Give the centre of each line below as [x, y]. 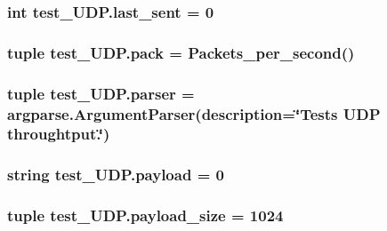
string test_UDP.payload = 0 [116, 175]
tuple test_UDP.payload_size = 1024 [145, 215]
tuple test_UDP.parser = [101, 93]
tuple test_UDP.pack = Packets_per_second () [181, 52]
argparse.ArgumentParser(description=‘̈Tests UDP [194, 113]
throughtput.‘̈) [59, 134]
